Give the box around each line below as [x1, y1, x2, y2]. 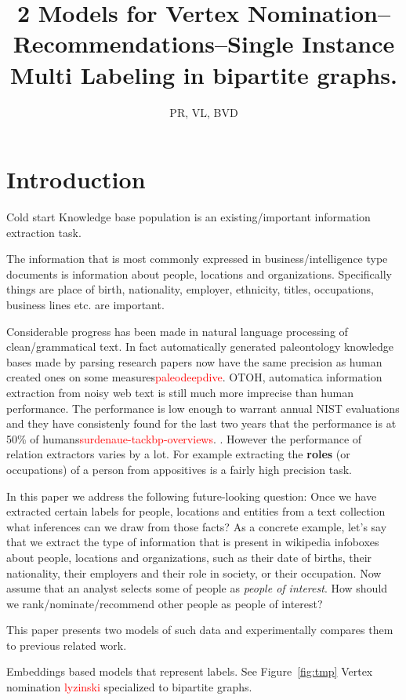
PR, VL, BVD [169, 104, 238, 120]
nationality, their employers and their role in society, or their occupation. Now [6, 564, 382, 581]
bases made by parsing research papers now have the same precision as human [6, 353, 382, 370]
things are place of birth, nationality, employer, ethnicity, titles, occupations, [6, 281, 375, 297]
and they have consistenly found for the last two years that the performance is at [6, 415, 397, 432]
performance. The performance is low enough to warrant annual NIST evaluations [6, 399, 400, 416]
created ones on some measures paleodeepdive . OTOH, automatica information [6, 369, 382, 385]
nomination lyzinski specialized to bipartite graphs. [6, 679, 252, 695]
